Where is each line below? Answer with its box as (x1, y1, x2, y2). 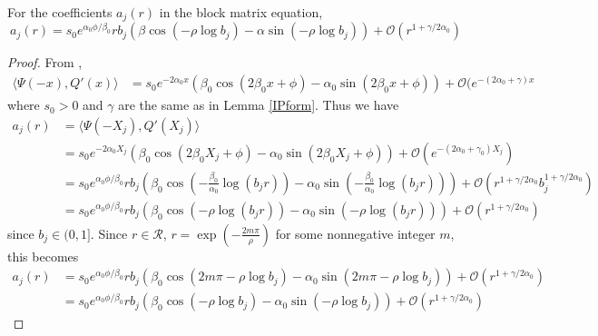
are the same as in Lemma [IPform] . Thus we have (118, 95, 399, 114)
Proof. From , (7, 53, 83, 72)
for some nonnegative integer (275, 223, 436, 242)
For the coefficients (7, 3, 113, 21)
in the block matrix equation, (159, 3, 323, 21)
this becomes (7, 246, 79, 265)
